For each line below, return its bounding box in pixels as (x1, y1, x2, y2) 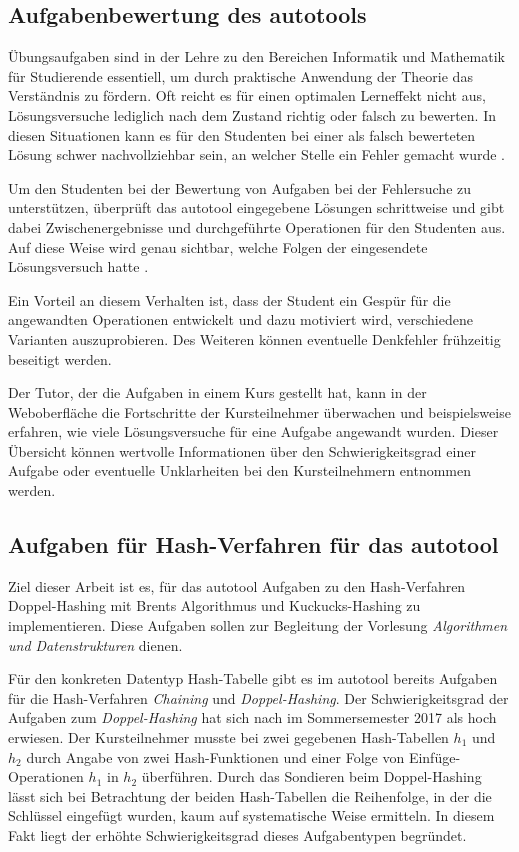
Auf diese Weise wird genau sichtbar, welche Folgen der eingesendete (8, 236, 428, 257)
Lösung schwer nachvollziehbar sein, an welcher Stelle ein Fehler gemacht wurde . (8, 144, 505, 165)
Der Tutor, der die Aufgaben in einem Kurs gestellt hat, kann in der (8, 382, 427, 403)
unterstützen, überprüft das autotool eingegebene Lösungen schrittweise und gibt (8, 197, 505, 218)
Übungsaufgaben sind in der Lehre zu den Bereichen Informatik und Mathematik (8, 46, 505, 67)
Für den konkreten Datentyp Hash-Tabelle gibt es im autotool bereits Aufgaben (8, 668, 498, 689)
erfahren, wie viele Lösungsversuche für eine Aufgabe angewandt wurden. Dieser (8, 421, 499, 442)
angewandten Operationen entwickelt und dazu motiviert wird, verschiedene (8, 309, 473, 330)
